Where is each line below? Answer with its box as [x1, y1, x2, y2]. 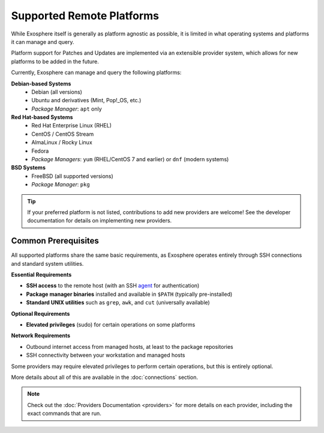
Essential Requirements [11, 271, 72, 278]
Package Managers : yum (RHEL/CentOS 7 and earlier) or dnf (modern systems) [31, 156, 229, 163]
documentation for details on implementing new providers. [27, 217, 172, 224]
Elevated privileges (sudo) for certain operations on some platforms [26, 321, 196, 328]
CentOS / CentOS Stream [31, 130, 94, 138]
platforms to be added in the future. [11, 58, 99, 65]
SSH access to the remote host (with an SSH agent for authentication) [26, 282, 200, 289]
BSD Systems [11, 164, 46, 171]
